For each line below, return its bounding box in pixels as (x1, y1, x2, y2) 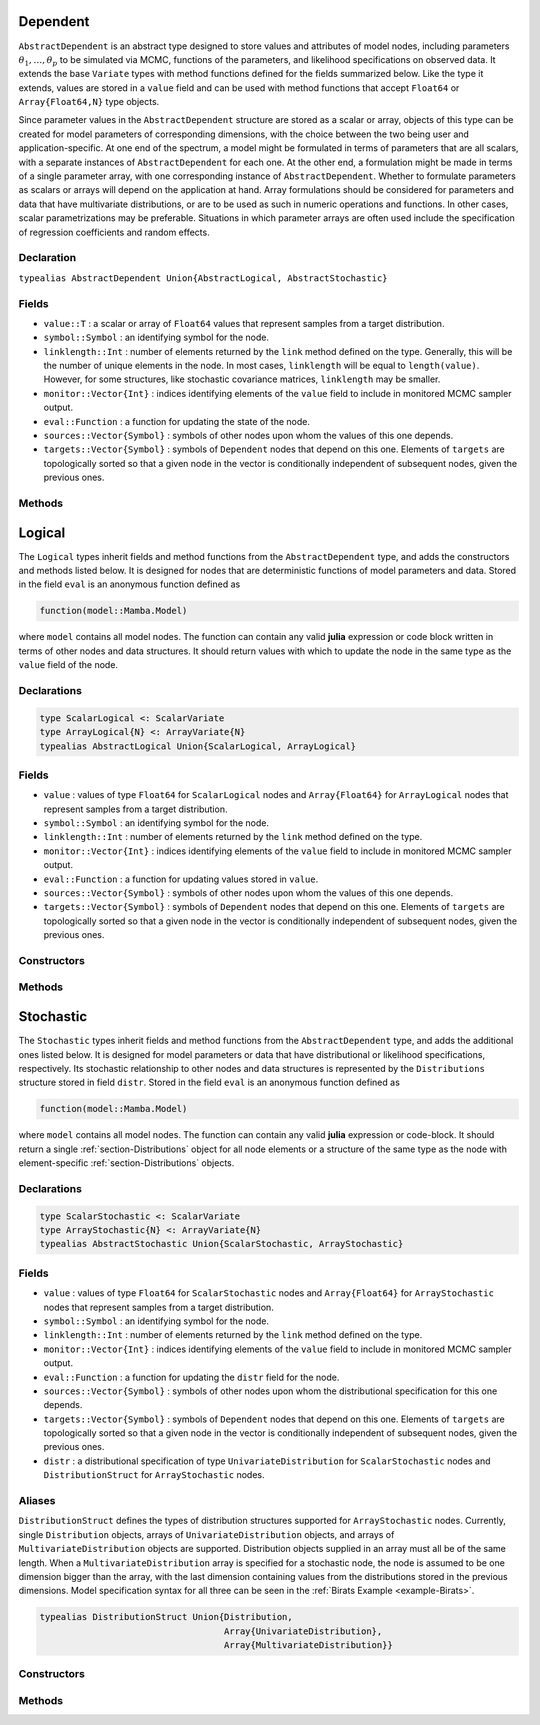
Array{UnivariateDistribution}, (223, 1625, 383, 1637)
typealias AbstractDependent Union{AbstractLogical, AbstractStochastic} (18, 272, 389, 284)
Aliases (18, 1494, 56, 1507)
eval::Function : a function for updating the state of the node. (43, 415, 310, 427)
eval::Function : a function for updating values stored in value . (43, 873, 319, 885)
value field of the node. (18, 659, 119, 671)
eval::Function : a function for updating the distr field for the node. (43, 1371, 340, 1383)
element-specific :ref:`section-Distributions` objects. (18, 1157, 235, 1169)
